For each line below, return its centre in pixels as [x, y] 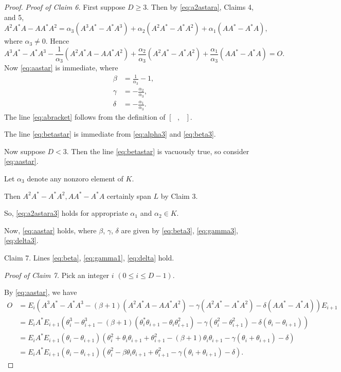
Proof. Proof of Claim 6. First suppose [65, 7]
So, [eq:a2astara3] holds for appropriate [66, 213]
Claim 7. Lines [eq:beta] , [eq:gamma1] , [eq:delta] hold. [89, 257]
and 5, [14, 17]
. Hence [57, 41]
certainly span [129, 196]
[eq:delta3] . [21, 240]
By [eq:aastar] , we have [41, 292]
